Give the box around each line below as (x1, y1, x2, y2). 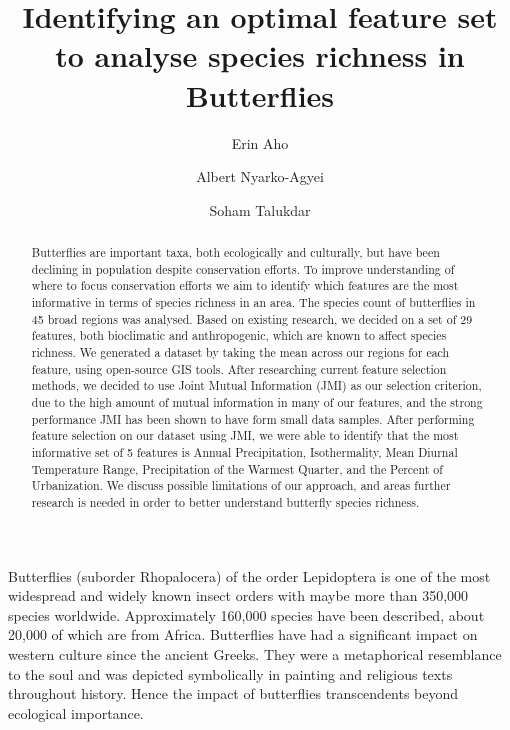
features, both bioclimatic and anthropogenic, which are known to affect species (31, 327, 447, 344)
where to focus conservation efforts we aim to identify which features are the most (31, 277, 459, 294)
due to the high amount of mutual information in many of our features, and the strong (31, 393, 483, 410)
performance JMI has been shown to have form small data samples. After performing (31, 410, 475, 427)
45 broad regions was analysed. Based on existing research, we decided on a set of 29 (31, 310, 473, 327)
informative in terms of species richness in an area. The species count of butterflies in (31, 294, 476, 311)
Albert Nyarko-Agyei (196, 166, 324, 187)
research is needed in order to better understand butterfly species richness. (31, 493, 420, 510)
